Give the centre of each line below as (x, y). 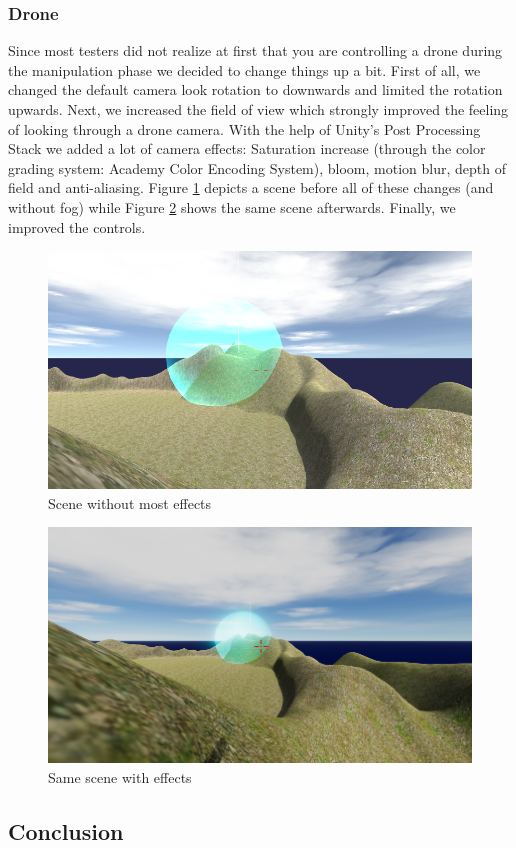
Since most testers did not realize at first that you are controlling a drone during (255, 50)
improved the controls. (77, 226)
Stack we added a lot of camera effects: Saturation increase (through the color (247, 148)
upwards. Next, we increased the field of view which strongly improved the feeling (258, 109)
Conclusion (66, 830)
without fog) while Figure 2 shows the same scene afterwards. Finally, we (232, 206)
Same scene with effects (120, 776)
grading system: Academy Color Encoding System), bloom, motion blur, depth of (257, 167)
